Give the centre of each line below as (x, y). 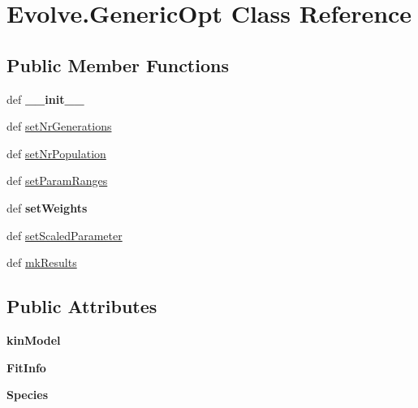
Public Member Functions (118, 64)
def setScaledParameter (65, 235)
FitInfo (26, 367)
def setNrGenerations (59, 126)
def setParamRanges (57, 180)
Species (28, 395)
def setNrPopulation (56, 153)
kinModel (34, 339)
